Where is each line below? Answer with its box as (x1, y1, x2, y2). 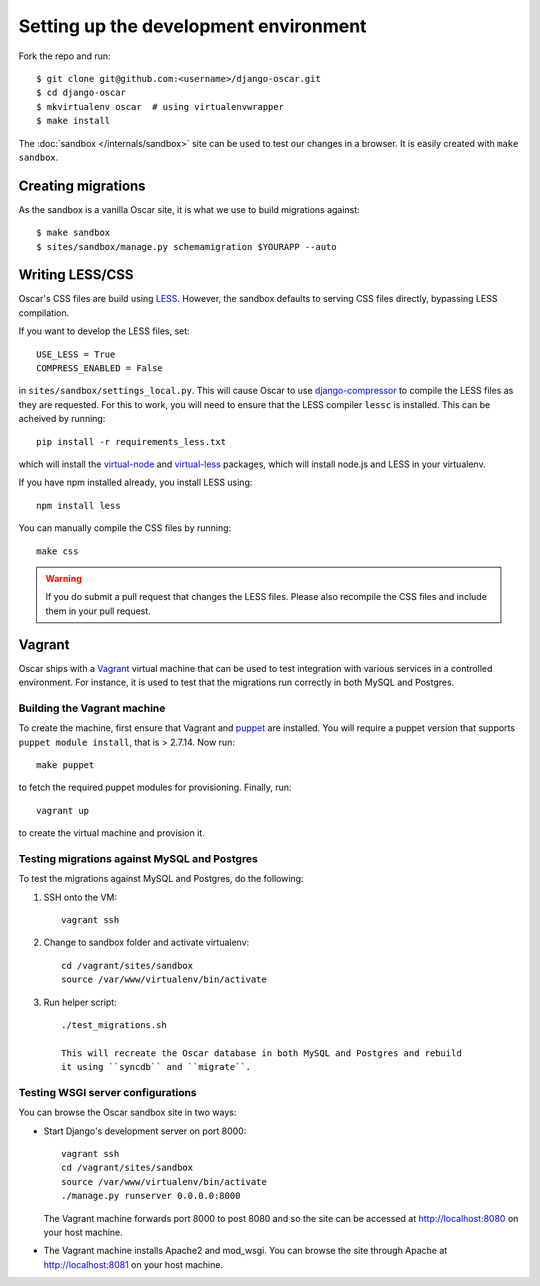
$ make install (36, 115, 111, 127)
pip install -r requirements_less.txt (36, 436, 227, 447)
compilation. (18, 306, 70, 319)
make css (36, 545, 79, 557)
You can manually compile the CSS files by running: (18, 522, 232, 534)
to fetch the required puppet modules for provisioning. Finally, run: (18, 781, 292, 794)
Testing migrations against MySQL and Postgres (18, 851, 259, 865)
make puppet (36, 759, 95, 770)
